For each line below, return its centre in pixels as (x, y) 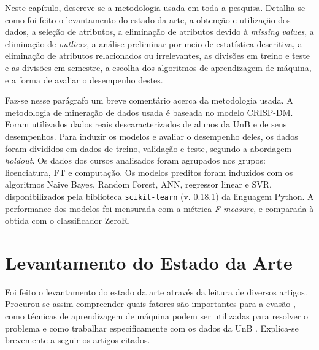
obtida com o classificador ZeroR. (68, 220)
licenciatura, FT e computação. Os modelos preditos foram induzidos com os (149, 172)
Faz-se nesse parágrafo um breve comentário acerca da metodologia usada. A (149, 100)
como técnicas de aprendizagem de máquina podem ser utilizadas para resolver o (156, 316)
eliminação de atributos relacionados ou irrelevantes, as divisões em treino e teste (157, 55)
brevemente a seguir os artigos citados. (78, 340)
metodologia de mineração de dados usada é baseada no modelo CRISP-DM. (149, 112)
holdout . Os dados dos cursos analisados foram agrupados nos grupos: (135, 160)
